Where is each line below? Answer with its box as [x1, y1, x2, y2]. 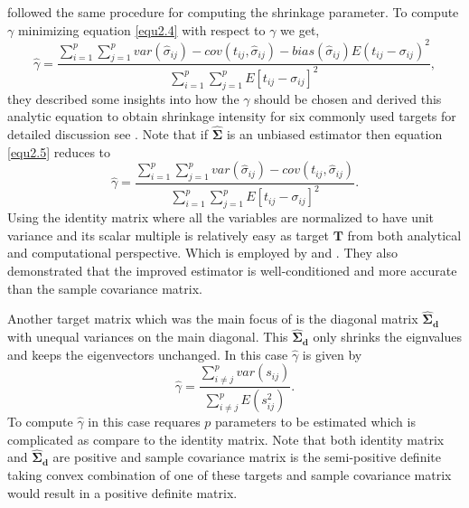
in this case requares [88, 412, 201, 431]
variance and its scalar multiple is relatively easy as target [7, 225, 329, 244]
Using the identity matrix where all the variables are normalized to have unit [7, 208, 435, 227]
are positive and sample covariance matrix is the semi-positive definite [52, 447, 441, 466]
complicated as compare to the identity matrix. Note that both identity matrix [7, 429, 445, 448]
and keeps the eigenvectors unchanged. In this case [7, 344, 288, 363]
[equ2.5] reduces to [7, 142, 111, 161]
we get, [280, 20, 320, 39]
